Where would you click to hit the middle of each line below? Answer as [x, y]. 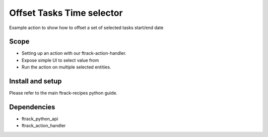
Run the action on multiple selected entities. [66, 67]
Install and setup [35, 81]
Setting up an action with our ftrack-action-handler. [74, 53]
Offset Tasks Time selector [66, 13]
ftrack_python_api [40, 119]
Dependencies [32, 107]
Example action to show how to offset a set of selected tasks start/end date [86, 28]
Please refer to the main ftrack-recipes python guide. [63, 93]
